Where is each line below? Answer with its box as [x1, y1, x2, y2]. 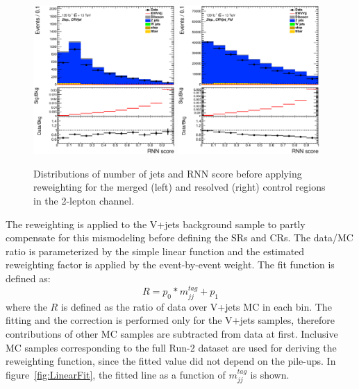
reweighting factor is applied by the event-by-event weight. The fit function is [6, 257, 335, 272]
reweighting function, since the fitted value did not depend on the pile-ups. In [6, 354, 336, 368]
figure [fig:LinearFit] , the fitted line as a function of [6, 367, 226, 381]
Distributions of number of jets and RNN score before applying [33, 166, 302, 180]
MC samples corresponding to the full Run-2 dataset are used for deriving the [6, 340, 337, 354]
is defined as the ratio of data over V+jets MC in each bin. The [60, 299, 332, 313]
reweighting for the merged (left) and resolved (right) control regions [33, 180, 326, 194]
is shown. [250, 367, 290, 381]
